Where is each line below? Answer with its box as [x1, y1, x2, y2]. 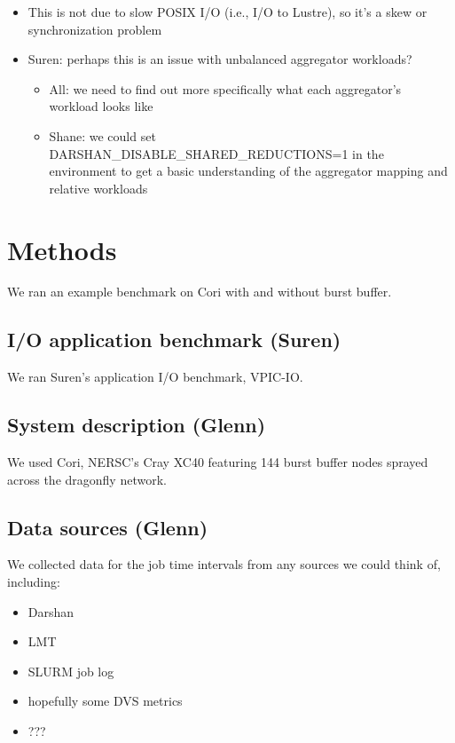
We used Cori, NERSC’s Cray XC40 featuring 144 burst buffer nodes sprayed [7, 453, 428, 471]
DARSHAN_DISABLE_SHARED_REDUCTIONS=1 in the [49, 144, 384, 162]
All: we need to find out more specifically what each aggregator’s [49, 79, 402, 98]
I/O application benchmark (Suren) [7, 326, 341, 353]
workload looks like [49, 97, 153, 115]
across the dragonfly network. [7, 470, 167, 488]
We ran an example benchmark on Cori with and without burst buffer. [7, 282, 392, 301]
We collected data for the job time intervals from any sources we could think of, [7, 555, 441, 573]
